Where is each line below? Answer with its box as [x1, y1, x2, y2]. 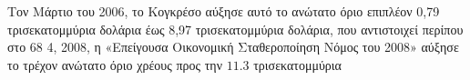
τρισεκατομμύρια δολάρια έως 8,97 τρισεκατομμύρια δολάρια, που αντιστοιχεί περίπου [7, 19, 464, 38]
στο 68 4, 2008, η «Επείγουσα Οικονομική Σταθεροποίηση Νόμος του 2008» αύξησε [7, 37, 459, 56]
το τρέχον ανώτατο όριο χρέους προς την [7, 55, 222, 74]
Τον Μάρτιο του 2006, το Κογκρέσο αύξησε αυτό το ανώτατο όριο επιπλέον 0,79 [7, 2, 440, 20]
